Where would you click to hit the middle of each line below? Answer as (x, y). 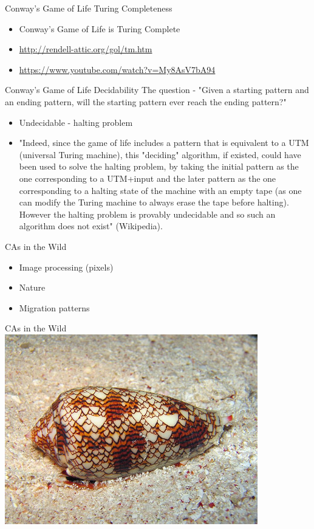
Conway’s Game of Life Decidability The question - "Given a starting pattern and (157, 90)
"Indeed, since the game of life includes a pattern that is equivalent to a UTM (164, 143)
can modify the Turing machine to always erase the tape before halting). (154, 202)
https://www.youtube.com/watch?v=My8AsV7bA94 (117, 69)
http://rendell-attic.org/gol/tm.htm (86, 49)
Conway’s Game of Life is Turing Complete (100, 28)
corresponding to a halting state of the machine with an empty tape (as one (160, 190)
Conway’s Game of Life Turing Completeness (89, 8)
